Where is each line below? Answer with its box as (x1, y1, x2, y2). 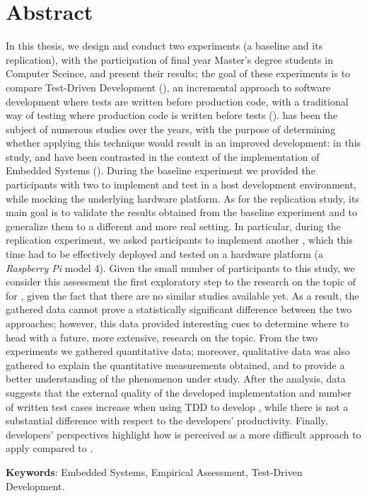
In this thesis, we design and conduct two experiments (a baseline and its (6, 38, 323, 53)
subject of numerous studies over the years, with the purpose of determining (6, 121, 336, 136)
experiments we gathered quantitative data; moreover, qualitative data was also (6, 344, 350, 358)
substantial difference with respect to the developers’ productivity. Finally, (6, 413, 328, 428)
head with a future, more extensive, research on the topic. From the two (6, 329, 318, 344)
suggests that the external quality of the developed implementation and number (6, 385, 351, 400)
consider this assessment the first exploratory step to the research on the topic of (6, 274, 356, 289)
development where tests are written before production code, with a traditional (6, 94, 349, 108)
